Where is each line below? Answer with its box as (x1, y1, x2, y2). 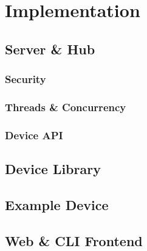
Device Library (5, 159, 101, 178)
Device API (5, 127, 63, 142)
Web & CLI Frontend (5, 231, 143, 250)
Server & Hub (5, 39, 95, 58)
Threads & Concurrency (5, 99, 126, 114)
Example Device (5, 195, 109, 214)
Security (5, 71, 46, 87)
